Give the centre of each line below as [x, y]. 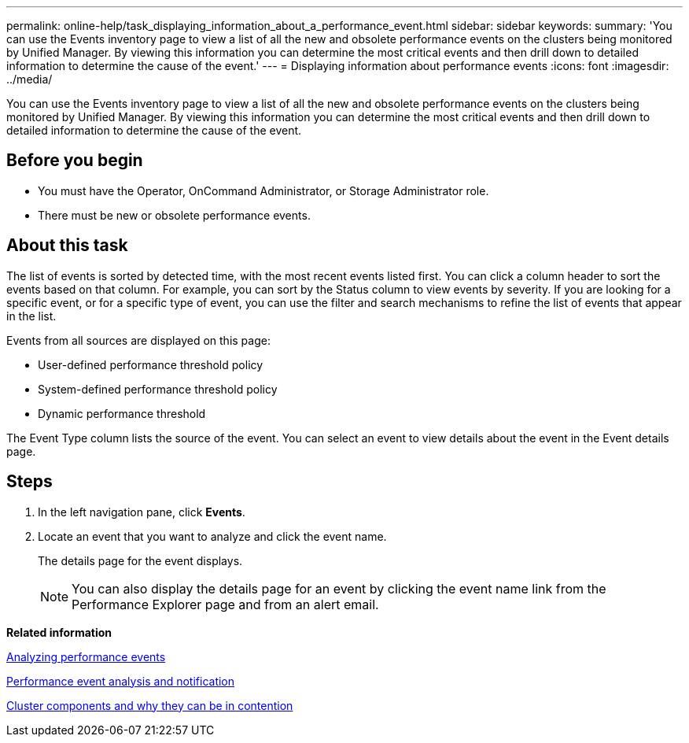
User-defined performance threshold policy [151, 364]
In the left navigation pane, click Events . [142, 512]
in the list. [31, 316]
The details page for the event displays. [140, 560]
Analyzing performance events [86, 656]
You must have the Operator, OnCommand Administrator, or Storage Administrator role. [263, 190]
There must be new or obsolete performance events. [174, 215]
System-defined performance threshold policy [158, 389]
